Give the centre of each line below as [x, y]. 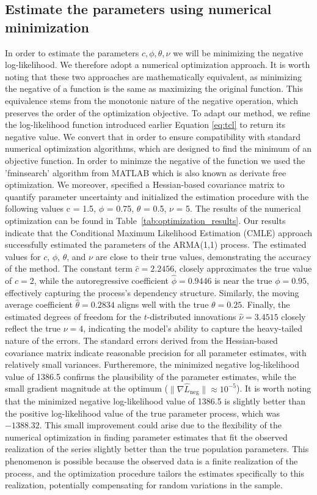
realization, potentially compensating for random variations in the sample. [144, 485]
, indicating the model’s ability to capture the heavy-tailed [193, 328]
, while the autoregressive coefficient [101, 281]
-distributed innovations [191, 316]
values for [23, 256]
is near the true [243, 281]
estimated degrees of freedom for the [73, 316]
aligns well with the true [163, 304]
